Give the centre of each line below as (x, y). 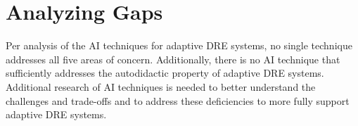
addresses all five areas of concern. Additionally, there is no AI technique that (173, 59)
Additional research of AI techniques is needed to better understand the (161, 86)
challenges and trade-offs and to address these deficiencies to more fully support (178, 100)
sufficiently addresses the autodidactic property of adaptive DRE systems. (165, 73)
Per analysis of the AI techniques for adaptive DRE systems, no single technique (179, 45)
